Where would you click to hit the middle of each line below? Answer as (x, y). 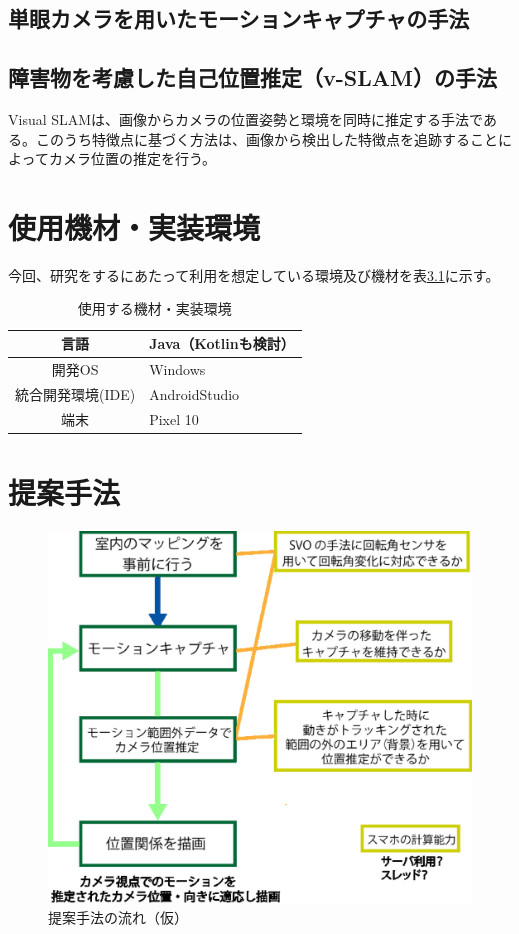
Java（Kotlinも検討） (222, 343)
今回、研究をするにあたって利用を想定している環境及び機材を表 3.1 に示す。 (254, 274)
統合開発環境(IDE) (75, 393)
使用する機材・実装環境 (154, 308)
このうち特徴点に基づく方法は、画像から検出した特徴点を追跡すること (266, 138)
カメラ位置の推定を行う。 (132, 158)
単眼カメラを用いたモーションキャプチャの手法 (239, 18)
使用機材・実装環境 (134, 226)
